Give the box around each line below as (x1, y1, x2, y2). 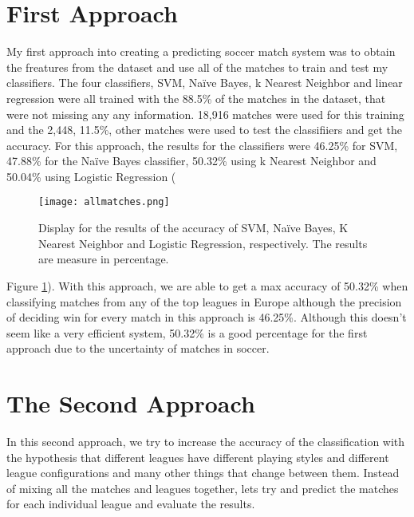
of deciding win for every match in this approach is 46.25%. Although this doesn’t (6, 309, 407, 326)
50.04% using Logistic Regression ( (6, 168, 176, 184)
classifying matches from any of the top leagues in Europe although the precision (6, 293, 402, 310)
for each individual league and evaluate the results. (6, 495, 255, 512)
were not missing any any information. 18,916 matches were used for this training (6, 105, 404, 122)
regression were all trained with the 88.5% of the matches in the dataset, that (6, 89, 386, 106)
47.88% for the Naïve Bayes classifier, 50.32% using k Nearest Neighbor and (6, 152, 377, 169)
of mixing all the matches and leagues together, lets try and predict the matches (6, 480, 399, 496)
